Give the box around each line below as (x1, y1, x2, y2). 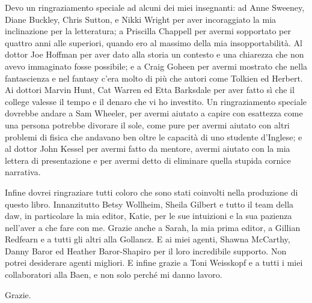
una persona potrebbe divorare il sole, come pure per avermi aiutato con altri (5, 118, 290, 131)
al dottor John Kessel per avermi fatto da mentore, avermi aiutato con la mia (5, 142, 290, 155)
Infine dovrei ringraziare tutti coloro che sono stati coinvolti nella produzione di (5, 185, 298, 198)
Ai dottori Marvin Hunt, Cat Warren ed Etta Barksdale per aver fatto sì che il (5, 83, 295, 96)
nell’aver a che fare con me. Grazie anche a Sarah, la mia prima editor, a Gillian (5, 221, 301, 233)
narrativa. (5, 166, 41, 178)
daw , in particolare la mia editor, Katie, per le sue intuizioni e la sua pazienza (5, 209, 292, 222)
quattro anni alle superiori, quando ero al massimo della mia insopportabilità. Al (5, 36, 302, 49)
